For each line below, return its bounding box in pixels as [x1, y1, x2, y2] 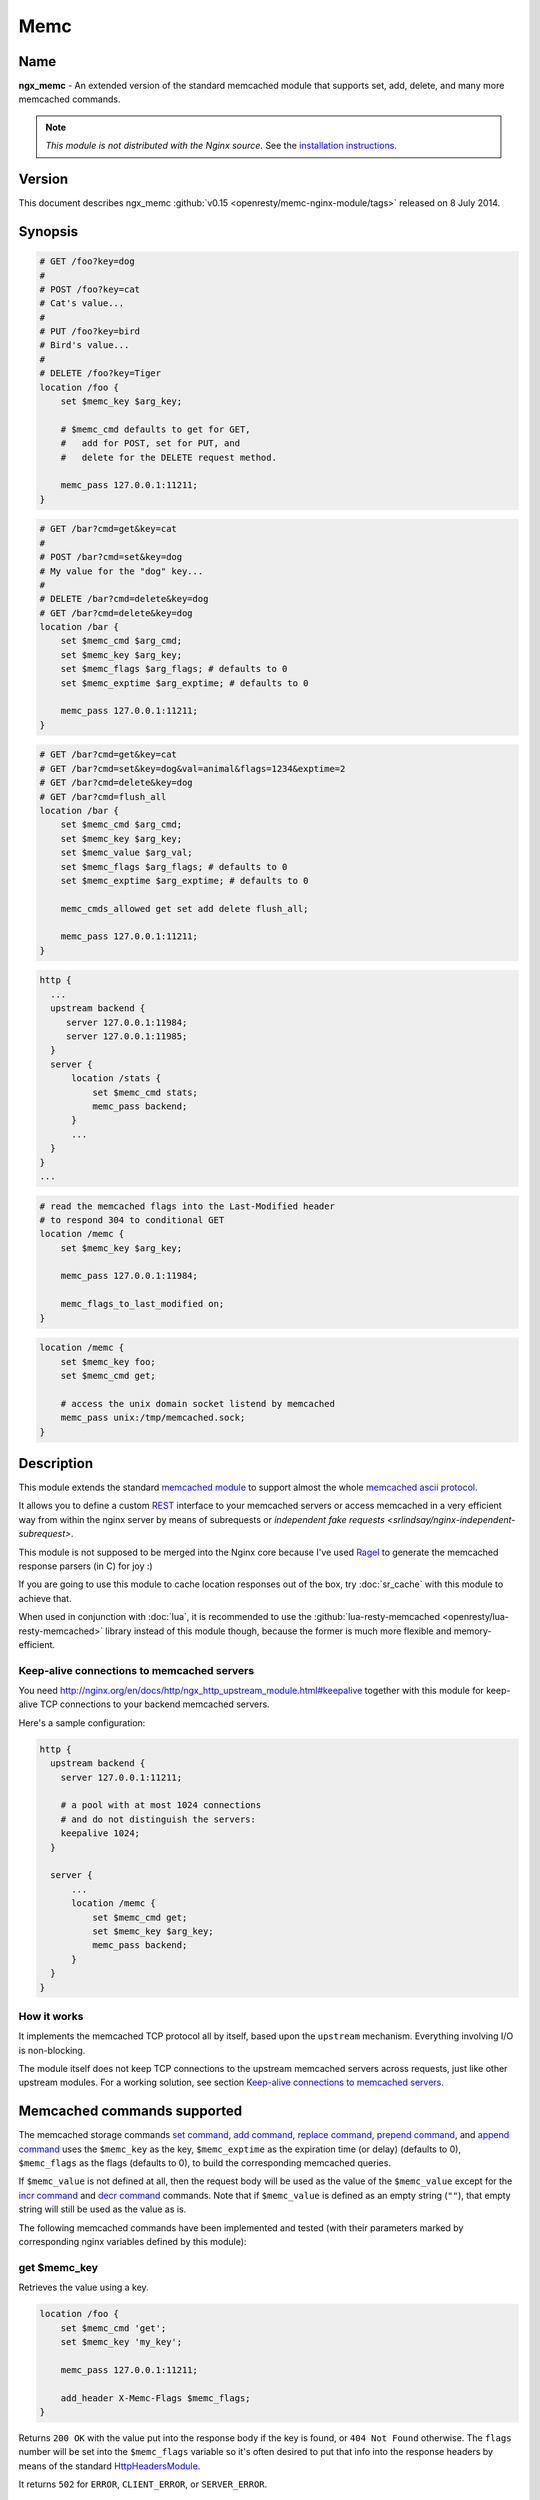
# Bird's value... [39, 340, 130, 351]
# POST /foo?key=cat [39, 283, 140, 295]
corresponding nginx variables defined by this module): [18, 2236, 247, 2248]
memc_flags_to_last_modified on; [60, 1298, 225, 1310]
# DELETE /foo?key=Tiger [39, 368, 162, 379]
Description [18, 1455, 94, 1472]
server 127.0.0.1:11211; [60, 1771, 183, 1783]
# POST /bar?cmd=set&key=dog [39, 551, 183, 563]
